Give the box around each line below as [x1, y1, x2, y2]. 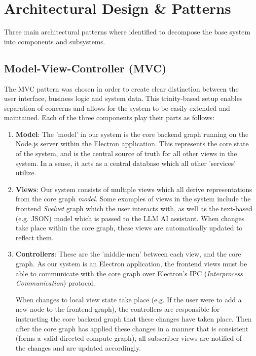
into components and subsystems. [4, 36, 105, 46]
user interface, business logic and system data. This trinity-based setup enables [4, 93, 243, 103]
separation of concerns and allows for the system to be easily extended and [4, 102, 230, 113]
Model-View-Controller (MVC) [4, 60, 167, 75]
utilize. [15, 167, 37, 178]
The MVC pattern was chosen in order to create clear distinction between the [4, 83, 239, 94]
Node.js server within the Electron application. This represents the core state [15, 138, 249, 149]
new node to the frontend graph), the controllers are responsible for [15, 304, 220, 314]
